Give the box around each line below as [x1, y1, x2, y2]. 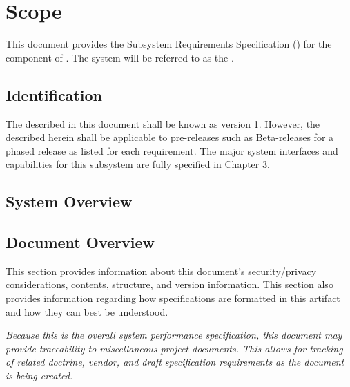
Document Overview [6, 232, 155, 253]
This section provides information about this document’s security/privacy [6, 263, 317, 278]
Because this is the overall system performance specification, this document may [6, 328, 342, 342]
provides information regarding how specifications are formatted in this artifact [6, 291, 340, 305]
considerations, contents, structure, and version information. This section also [6, 277, 333, 292]
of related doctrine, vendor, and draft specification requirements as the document [6, 355, 344, 369]
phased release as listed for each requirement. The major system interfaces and [6, 143, 338, 158]
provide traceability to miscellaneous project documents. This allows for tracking [6, 341, 343, 355]
